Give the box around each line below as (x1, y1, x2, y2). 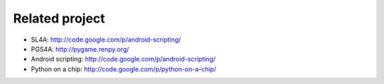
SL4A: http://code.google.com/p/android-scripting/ (31, 35, 181, 44)
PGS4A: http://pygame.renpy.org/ (31, 44, 129, 53)
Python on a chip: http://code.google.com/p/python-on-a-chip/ (31, 64, 217, 73)
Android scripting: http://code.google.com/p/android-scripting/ (31, 55, 216, 64)
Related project (13, 11, 106, 26)
